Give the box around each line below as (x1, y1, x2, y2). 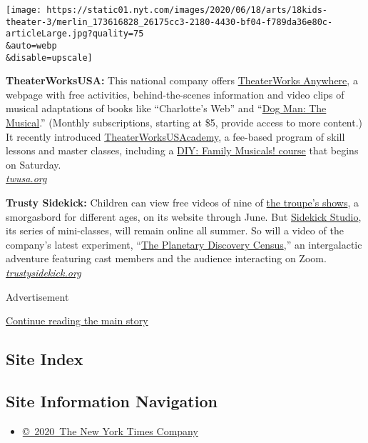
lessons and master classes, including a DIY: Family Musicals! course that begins (6, 143, 359, 158)
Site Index (6, 348, 83, 370)
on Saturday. (6, 156, 61, 171)
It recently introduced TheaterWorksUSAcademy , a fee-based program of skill (6, 129, 345, 144)
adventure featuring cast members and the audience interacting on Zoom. (6, 251, 327, 266)
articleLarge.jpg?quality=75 (6, 29, 144, 39)
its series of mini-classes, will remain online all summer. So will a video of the (6, 223, 344, 238)
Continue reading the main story (6, 313, 148, 328)
